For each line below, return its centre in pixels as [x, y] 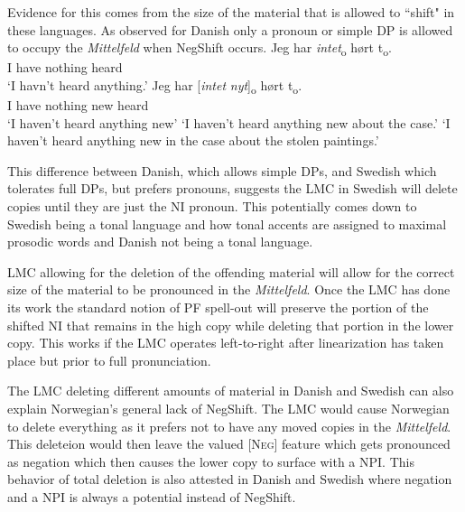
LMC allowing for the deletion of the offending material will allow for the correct [231, 271]
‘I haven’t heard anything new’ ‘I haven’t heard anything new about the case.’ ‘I [229, 122]
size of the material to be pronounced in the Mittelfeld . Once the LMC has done [229, 289]
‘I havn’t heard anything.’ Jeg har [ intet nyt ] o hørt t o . [155, 86]
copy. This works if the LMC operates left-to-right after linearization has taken [226, 343]
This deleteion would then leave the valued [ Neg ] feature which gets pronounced [229, 444]
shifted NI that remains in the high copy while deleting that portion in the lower [231, 325]
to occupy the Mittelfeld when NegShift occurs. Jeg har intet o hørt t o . [200, 48]
